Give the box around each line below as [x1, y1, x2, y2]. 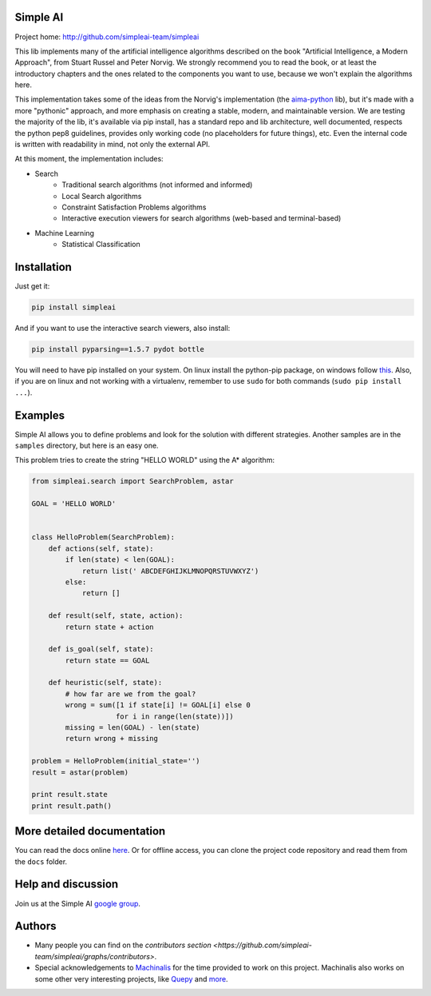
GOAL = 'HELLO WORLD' [31, 500, 117, 508]
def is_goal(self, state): [48, 644, 155, 654]
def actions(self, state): [48, 544, 155, 553]
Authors [14, 919, 57, 933]
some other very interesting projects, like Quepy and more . [34, 974, 228, 983]
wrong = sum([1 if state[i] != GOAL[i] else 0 [65, 700, 251, 710]
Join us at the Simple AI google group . [14, 898, 141, 908]
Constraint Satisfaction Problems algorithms [61, 202, 207, 212]
